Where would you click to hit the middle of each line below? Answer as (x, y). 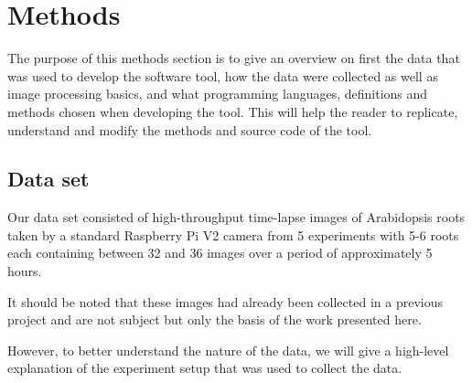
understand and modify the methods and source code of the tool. (190, 129)
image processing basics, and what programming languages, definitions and (218, 94)
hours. (25, 271)
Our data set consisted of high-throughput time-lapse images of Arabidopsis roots (236, 217)
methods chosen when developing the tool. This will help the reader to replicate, (233, 111)
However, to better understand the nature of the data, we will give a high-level (228, 350)
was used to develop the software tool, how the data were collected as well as (223, 75)
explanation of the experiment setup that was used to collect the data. (205, 368)
